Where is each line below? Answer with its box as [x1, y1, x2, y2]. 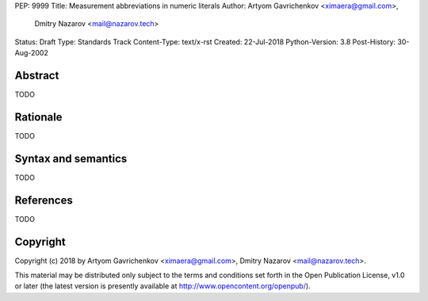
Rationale [14, 110, 63, 124]
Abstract [14, 68, 59, 82]
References [14, 193, 73, 207]
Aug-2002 [14, 48, 49, 58]
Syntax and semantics [14, 151, 128, 166]
